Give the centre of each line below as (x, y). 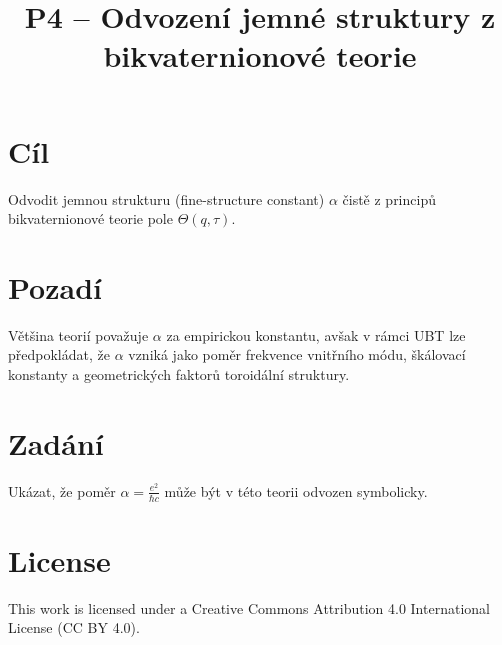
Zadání (56, 442)
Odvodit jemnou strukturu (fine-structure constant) (166, 198)
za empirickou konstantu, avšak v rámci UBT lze (316, 334)
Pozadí (55, 286)
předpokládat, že (59, 354)
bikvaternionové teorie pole (90, 218)
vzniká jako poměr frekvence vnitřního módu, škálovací (297, 354)
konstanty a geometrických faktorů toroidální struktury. (179, 374)
